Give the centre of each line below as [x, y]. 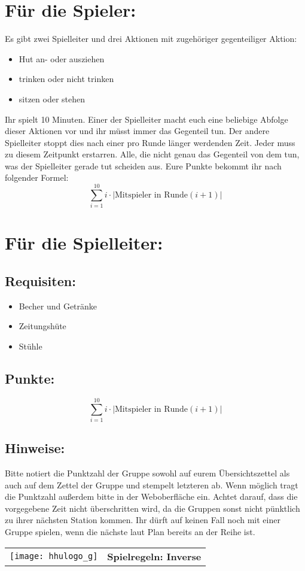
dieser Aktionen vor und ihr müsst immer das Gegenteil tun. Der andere [137, 131]
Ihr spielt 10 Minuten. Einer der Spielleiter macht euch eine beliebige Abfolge [147, 119]
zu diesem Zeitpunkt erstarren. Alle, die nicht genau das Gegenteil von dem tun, [152, 154]
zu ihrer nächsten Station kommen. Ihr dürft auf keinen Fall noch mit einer [143, 520]
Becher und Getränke [58, 306]
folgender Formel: [37, 177]
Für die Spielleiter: [84, 243]
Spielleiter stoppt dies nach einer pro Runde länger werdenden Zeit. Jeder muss [150, 142]
